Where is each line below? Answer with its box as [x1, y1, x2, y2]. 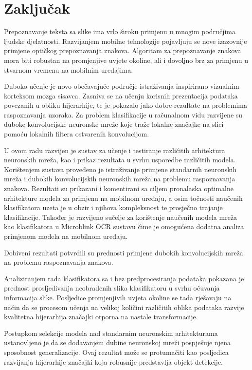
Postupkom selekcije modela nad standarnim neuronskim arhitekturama [4, 328, 218, 338]
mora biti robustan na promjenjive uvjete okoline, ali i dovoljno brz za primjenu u [4, 55, 248, 65]
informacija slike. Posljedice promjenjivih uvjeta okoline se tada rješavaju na [4, 292, 232, 302]
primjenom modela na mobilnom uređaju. [4, 231, 128, 241]
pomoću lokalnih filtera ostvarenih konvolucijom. [4, 129, 149, 139]
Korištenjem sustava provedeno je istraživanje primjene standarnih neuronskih [4, 164, 237, 174]
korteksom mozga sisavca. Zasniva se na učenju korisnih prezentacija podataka [4, 90, 238, 100]
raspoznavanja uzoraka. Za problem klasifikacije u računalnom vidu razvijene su [4, 109, 243, 119]
